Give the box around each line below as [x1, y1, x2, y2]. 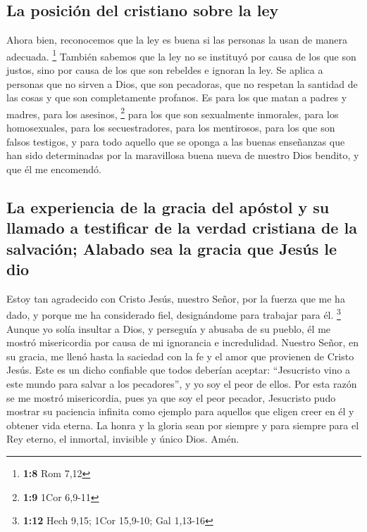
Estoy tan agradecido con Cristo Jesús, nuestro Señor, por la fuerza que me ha [6, 291, 345, 305]
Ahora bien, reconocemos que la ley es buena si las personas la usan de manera [6, 32, 348, 47]
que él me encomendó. [6, 161, 101, 176]
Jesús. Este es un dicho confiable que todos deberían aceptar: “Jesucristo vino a [6, 362, 351, 377]
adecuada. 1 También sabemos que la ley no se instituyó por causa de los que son [6, 46, 356, 63]
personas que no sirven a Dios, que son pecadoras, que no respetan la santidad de [6, 76, 358, 91]
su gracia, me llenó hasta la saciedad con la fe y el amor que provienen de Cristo [6, 348, 354, 363]
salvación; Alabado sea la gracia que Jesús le [6, 237, 337, 259]
